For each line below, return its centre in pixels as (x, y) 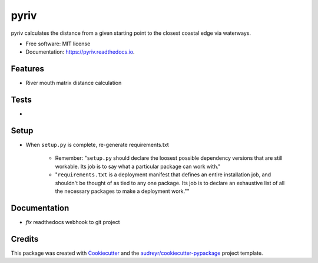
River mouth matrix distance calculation (74, 83)
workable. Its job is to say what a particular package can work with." (138, 166)
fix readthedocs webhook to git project (73, 222)
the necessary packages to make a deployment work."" (122, 191)
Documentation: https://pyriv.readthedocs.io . (80, 52)
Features (27, 69)
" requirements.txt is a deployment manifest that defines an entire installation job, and (163, 175)
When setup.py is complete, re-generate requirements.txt (97, 145)
